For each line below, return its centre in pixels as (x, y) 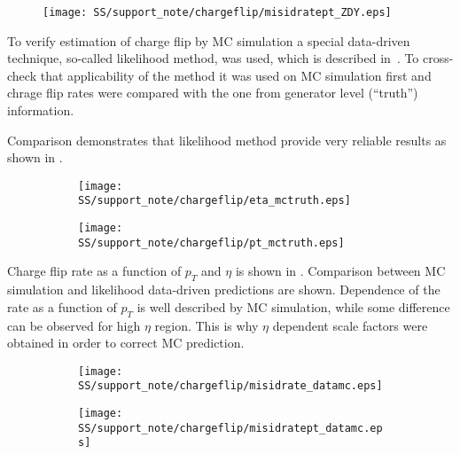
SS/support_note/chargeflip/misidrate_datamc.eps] (230, 386)
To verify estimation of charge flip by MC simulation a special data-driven (209, 40)
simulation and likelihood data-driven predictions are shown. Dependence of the (224, 290)
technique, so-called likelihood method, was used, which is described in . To (213, 58)
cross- (438, 58)
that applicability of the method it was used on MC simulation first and (236, 75)
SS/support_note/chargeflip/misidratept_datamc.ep (230, 428)
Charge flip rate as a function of (94, 271)
